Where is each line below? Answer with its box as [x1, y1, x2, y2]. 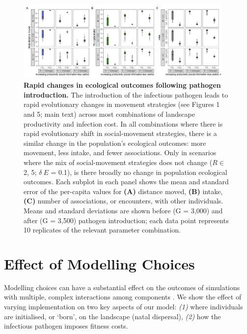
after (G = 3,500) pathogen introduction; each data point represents [24, 215, 229, 225]
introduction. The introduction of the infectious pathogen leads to [24, 89, 228, 100]
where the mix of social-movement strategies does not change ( [24, 157, 213, 167]
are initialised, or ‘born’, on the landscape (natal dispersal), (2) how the [4, 311, 221, 321]
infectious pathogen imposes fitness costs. [4, 321, 128, 331]
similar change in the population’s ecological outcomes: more [24, 137, 206, 148]
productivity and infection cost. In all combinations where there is [24, 118, 223, 129]
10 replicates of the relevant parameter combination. [24, 225, 181, 235]
